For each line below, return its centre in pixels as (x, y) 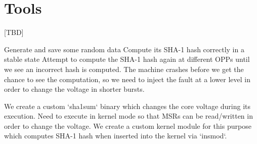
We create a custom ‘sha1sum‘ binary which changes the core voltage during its (127, 106)
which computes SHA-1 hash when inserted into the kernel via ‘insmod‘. (116, 136)
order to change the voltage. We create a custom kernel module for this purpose (128, 125)
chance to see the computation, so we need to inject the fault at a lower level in (127, 79)
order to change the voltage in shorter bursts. (74, 89)
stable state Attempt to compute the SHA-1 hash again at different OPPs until (127, 59)
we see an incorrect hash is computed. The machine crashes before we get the (124, 69)
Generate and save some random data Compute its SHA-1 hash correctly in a (124, 49)
